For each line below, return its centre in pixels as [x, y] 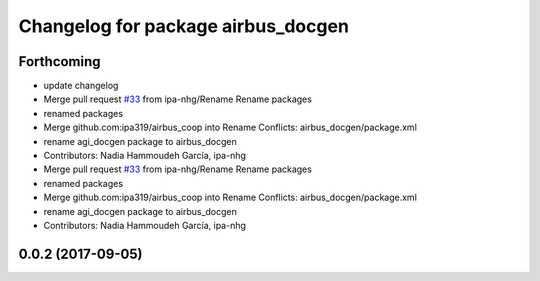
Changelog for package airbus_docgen [184, 26]
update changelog [81, 86]
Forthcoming [59, 61]
